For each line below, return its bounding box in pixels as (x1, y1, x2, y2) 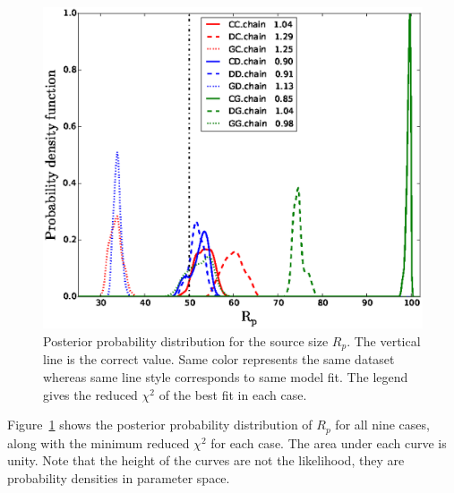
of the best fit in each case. (158, 385, 307, 404)
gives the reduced (43, 385, 138, 404)
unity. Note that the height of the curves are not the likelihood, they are (7, 451, 405, 470)
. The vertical (347, 332, 421, 350)
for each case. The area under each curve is (210, 433, 447, 452)
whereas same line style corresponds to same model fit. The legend (43, 368, 408, 387)
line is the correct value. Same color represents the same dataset (43, 350, 395, 369)
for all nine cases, (335, 415, 430, 434)
